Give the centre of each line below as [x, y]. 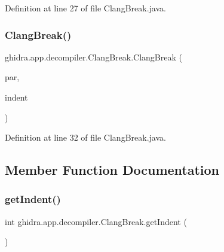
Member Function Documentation [112, 170]
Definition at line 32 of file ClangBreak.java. [85, 137]
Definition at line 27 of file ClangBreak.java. [85, 8]
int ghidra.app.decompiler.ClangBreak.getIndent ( [96, 221]
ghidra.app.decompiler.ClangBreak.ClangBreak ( [93, 57]
